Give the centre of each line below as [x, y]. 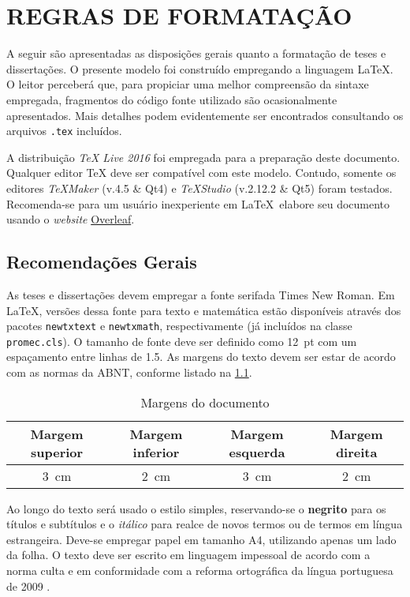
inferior [156, 452]
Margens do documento [205, 402]
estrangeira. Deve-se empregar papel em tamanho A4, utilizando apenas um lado [201, 539]
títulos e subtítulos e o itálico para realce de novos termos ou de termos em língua [205, 524]
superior [57, 452]
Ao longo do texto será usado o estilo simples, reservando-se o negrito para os [196, 508]
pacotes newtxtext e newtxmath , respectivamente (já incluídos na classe [179, 326]
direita [356, 452]
